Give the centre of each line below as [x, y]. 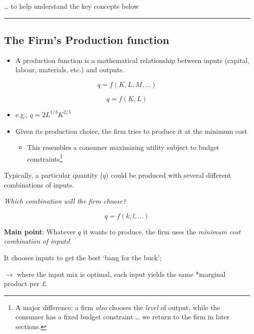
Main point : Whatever [40, 231]
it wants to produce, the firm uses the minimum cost [162, 231]
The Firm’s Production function [87, 39]
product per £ [25, 283]
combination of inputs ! [37, 241]
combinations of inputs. [39, 184]
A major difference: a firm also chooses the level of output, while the [118, 307]
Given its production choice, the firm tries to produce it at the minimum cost [131, 131]
